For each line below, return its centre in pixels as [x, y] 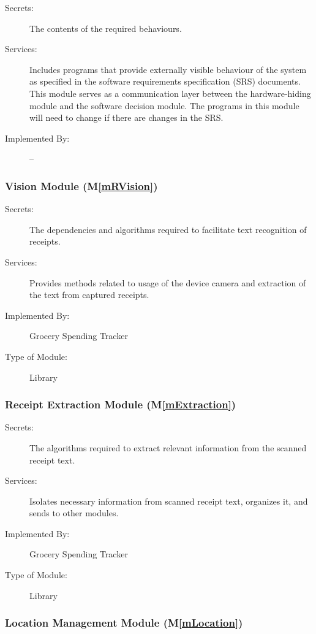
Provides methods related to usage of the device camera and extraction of [168, 282]
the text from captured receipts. [89, 295]
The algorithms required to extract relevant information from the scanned [168, 447]
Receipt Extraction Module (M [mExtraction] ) [121, 404]
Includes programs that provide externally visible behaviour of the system [168, 69]
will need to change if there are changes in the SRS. [126, 117]
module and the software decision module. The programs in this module [164, 105]
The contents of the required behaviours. [106, 28]
